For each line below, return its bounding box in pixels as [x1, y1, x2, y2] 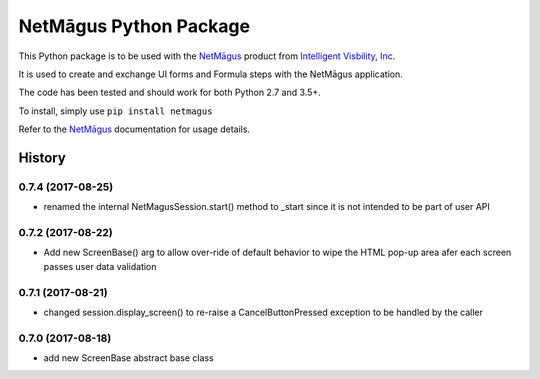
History [18, 149, 67, 166]
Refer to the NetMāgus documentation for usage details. [18, 123, 250, 135]
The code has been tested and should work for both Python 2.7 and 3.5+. [18, 86, 322, 99]
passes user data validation [43, 260, 157, 272]
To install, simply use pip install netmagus [18, 105, 213, 117]
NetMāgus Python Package [18, 15, 250, 37]
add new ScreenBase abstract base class [43, 352, 214, 364]
